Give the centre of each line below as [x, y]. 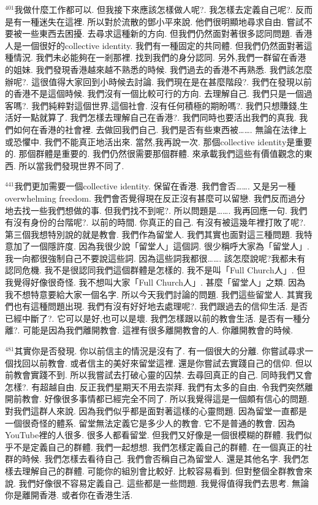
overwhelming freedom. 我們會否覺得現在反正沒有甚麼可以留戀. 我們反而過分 [155, 198]
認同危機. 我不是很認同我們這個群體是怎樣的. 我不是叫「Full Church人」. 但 [155, 270]
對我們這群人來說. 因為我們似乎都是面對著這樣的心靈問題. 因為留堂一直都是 [156, 411]
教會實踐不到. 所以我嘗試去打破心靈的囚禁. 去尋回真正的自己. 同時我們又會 [163, 375]
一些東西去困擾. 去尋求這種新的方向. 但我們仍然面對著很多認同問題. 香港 [167, 33]
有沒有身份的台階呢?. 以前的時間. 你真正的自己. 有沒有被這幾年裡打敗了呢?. [155, 222]
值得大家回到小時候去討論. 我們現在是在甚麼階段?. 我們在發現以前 [180, 81]
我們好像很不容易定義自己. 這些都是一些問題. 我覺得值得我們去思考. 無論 [164, 483]
